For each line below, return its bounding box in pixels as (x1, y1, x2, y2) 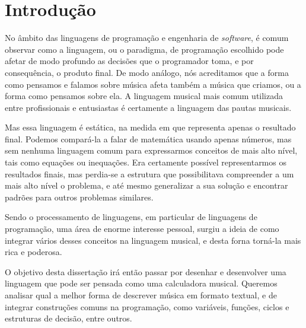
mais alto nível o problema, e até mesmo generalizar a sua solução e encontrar (5, 179, 288, 192)
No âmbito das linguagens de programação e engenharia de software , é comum (5, 31, 289, 44)
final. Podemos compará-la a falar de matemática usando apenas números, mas (5, 132, 292, 145)
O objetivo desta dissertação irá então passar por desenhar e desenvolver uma (5, 265, 286, 278)
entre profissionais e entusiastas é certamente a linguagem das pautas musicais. (5, 101, 292, 113)
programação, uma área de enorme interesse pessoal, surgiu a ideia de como (5, 222, 279, 235)
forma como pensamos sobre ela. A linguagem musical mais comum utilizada (5, 90, 283, 102)
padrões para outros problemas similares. (5, 190, 154, 203)
